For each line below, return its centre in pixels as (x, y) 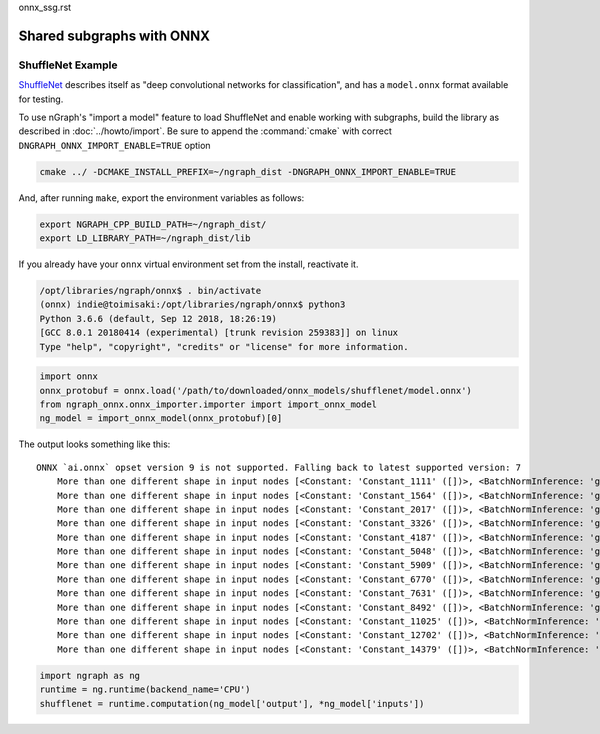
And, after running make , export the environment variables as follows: (161, 197)
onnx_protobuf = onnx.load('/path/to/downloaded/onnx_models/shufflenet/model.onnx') (255, 390)
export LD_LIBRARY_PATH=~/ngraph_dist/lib (145, 238)
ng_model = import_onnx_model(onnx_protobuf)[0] (161, 418)
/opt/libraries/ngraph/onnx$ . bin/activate (150, 291)
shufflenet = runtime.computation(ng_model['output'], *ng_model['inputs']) (232, 703)
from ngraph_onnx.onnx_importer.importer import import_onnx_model (208, 404)
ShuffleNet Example (68, 65)
